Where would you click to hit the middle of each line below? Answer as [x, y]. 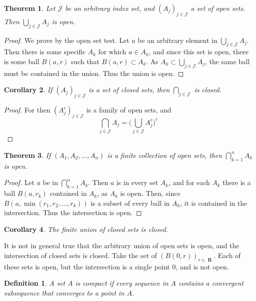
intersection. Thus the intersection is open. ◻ [73, 212]
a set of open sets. [218, 8]
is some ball [22, 61]
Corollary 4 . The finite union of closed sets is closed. [86, 229]
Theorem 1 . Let [30, 8]
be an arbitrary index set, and [110, 8]
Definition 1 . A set [35, 283]
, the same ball [227, 61]
